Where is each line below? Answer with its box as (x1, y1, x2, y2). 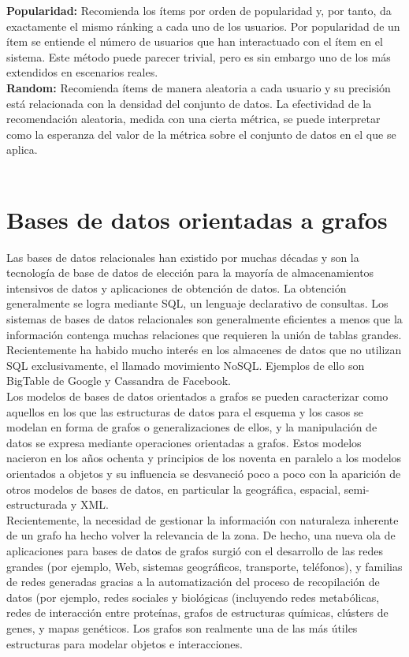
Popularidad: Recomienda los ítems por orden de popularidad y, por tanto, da (6, 2, 392, 18)
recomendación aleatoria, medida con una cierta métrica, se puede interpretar (6, 110, 381, 127)
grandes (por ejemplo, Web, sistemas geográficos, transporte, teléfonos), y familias (6, 558, 403, 574)
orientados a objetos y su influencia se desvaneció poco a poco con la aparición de (6, 465, 401, 481)
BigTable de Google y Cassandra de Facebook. (6, 372, 231, 389)
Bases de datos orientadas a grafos (6, 203, 388, 235)
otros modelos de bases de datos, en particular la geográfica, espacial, (6, 480, 341, 497)
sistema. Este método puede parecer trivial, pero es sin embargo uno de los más (6, 48, 391, 65)
